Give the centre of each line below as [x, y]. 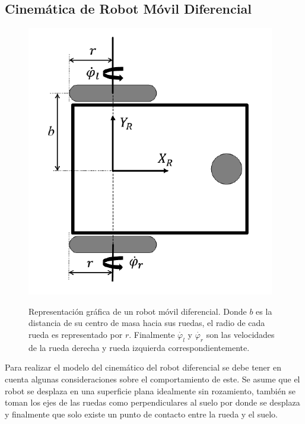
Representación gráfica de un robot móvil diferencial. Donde [138, 311]
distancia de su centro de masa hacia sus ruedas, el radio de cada [147, 323]
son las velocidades [240, 334]
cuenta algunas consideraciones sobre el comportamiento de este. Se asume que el [152, 379]
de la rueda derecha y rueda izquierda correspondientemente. [139, 347]
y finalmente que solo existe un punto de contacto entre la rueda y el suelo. [141, 414]
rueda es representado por [76, 334]
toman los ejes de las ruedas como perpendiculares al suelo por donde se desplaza [152, 402]
